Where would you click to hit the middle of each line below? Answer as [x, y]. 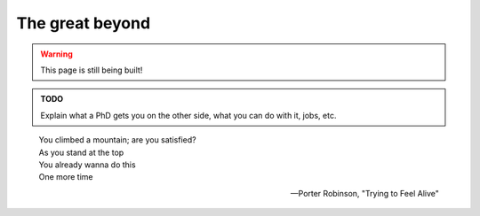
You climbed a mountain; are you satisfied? [117, 140]
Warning [56, 54]
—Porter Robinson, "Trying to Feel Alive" [364, 193]
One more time [66, 177]
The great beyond [84, 23]
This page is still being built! [92, 70]
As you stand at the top [81, 152]
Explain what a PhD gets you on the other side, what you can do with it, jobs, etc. [188, 115]
